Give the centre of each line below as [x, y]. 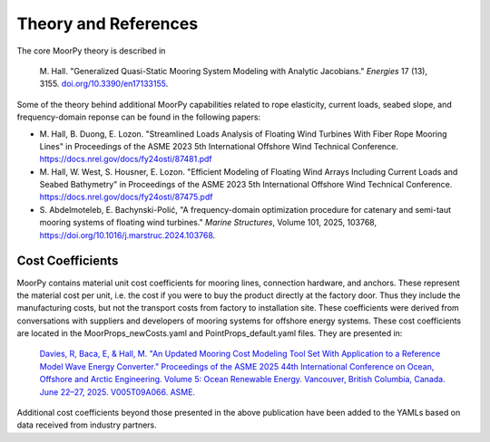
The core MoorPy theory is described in [91, 51]
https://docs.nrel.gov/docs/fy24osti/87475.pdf [126, 197]
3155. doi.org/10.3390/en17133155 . [104, 84]
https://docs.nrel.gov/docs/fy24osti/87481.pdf [126, 159]
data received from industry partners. [87, 425]
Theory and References [108, 24]
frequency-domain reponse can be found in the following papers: [139, 117]
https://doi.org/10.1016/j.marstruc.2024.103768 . [127, 235]
